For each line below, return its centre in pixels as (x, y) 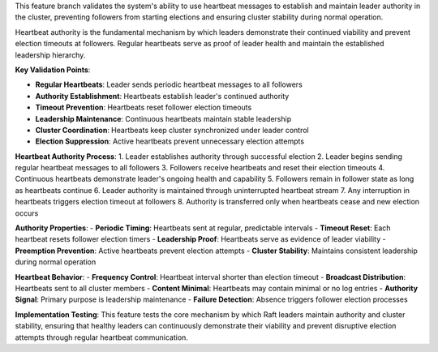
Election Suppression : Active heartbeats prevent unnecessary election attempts (170, 141)
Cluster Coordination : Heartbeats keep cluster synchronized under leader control (172, 130)
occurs (27, 213)
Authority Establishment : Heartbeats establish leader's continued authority (162, 96)
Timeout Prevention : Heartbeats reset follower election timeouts (144, 107)
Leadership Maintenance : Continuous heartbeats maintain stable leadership (163, 118)
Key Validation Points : (53, 70)
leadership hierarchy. (50, 55)
